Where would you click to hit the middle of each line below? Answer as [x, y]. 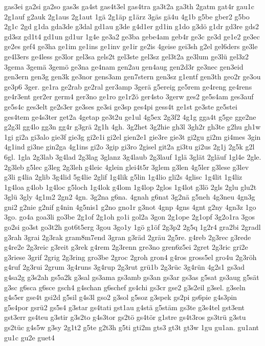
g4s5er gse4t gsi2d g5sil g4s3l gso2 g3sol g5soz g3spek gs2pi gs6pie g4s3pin [121, 297]
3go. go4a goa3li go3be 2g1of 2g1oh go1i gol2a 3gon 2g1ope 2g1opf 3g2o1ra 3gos [130, 217]
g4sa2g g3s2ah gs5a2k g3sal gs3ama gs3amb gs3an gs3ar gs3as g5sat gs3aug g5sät [132, 277]
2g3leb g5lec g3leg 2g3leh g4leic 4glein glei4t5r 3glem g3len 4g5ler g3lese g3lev [127, 167]
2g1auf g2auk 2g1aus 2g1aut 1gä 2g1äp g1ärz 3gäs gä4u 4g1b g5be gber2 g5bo [127, 16]
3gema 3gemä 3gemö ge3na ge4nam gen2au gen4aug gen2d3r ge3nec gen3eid [124, 66]
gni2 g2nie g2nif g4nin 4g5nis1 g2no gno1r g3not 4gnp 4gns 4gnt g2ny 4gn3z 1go [130, 207]
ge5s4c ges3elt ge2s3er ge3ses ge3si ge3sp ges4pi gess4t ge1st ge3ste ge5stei [121, 106]
